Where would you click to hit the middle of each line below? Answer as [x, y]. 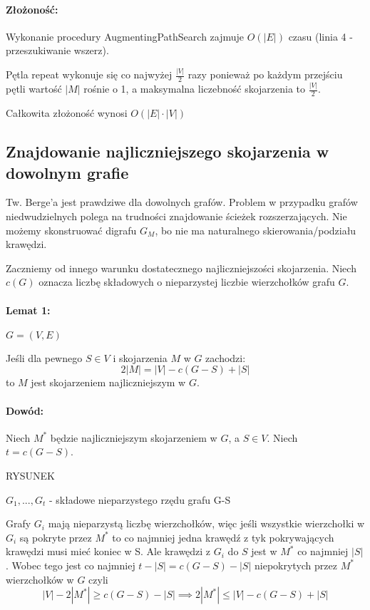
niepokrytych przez [296, 565]
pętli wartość [34, 89]
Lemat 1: [28, 310]
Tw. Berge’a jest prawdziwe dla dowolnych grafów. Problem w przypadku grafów [182, 202]
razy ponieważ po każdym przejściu [265, 74]
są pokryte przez [56, 537]
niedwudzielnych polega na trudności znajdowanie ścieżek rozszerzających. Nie [176, 216]
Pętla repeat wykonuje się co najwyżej [89, 74]
